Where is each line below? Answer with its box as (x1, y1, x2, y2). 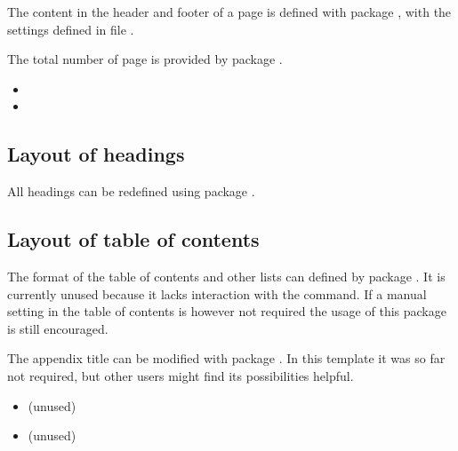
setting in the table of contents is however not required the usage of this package (7, 302, 446, 320)
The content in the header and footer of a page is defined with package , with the (7, 3, 452, 20)
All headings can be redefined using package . (7, 182, 255, 201)
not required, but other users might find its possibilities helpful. (7, 366, 354, 384)
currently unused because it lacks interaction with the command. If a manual (7, 284, 427, 303)
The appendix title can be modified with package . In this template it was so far (7, 349, 446, 368)
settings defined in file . (7, 20, 134, 38)
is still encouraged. (7, 319, 108, 337)
